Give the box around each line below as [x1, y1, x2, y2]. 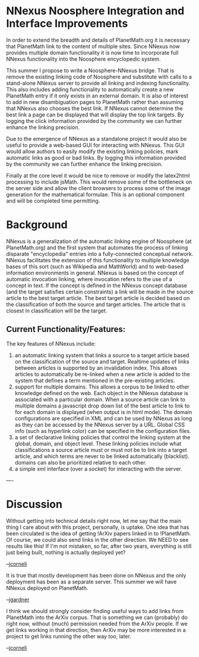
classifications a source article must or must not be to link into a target [14, 446, 187, 453]
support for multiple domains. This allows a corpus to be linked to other [14, 383, 190, 390]
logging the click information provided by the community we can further [6, 117, 182, 124]
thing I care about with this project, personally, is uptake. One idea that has [6, 523, 189, 530]
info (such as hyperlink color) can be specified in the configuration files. [14, 427, 191, 434]
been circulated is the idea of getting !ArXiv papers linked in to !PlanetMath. [6, 530, 191, 537]
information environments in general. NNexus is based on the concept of [6, 269, 184, 276]
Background [6, 218, 68, 232]
